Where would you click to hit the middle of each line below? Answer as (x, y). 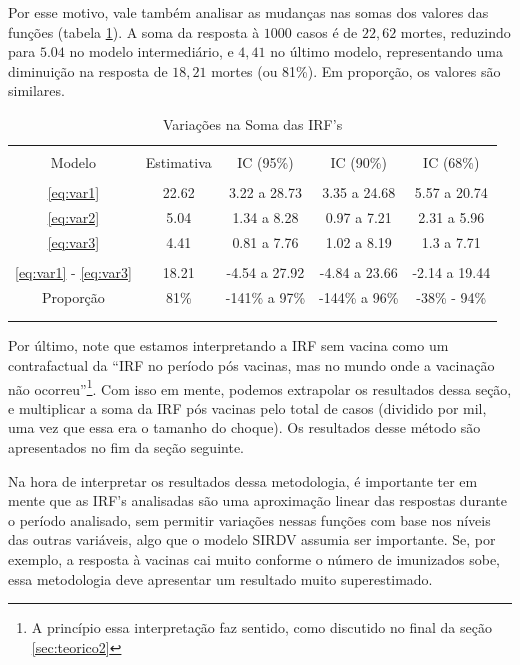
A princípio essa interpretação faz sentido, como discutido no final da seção (261, 627)
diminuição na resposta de (88, 70)
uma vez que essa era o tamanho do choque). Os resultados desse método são (244, 427)
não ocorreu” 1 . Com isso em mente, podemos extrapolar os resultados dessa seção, (260, 387)
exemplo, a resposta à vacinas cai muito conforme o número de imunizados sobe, (254, 558)
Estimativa (178, 162)
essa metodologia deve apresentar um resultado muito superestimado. (220, 578)
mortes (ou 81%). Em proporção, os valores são (356, 70)
